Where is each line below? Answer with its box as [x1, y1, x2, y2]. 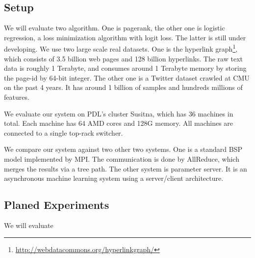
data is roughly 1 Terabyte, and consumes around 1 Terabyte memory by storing [4, 63, 247, 73]
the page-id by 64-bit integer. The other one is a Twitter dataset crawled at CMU [4, 72, 250, 83]
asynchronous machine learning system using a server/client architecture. [4, 173, 224, 183]
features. [4, 92, 29, 102]
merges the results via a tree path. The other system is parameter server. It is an [4, 163, 247, 173]
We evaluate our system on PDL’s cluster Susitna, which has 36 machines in [4, 108, 233, 118]
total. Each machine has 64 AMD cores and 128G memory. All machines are [4, 118, 233, 128]
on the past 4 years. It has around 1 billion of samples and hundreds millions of [4, 82, 243, 92]
